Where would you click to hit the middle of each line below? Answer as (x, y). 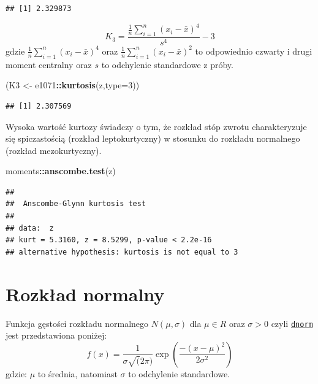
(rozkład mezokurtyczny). (54, 150)
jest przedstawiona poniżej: (56, 335)
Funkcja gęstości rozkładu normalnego (77, 323)
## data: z (30, 228)
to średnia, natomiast (78, 373)
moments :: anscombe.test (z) (61, 171)
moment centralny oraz (49, 64)
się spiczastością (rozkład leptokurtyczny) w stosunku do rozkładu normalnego (153, 138)
